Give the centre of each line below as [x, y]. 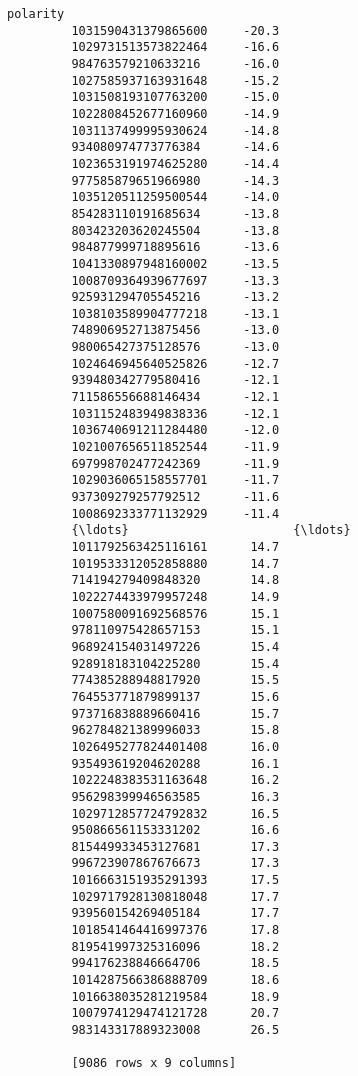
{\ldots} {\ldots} [211, 530]
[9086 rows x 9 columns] [154, 1063]
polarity [36, 14]
